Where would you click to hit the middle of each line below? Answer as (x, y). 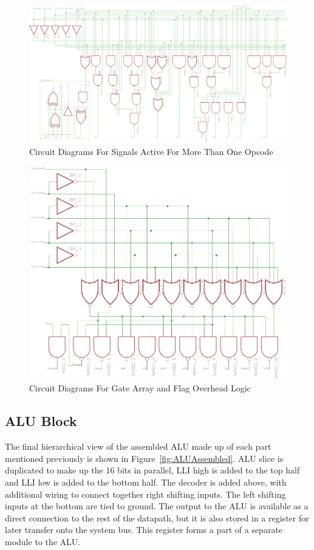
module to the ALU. (43, 541)
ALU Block (41, 421)
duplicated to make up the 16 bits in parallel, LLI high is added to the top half (152, 470)
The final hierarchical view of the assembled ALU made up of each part (138, 446)
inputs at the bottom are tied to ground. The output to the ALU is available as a (157, 506)
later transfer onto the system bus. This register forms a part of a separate (144, 530)
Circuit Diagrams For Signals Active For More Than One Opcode (151, 151)
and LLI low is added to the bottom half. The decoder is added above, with (146, 482)
